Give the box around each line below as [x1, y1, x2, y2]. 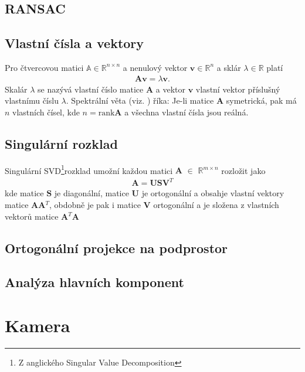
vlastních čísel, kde [12, 105, 80, 118]
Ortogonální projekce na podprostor [5, 238, 228, 257]
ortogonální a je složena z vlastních [153, 198, 279, 210]
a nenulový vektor [123, 61, 188, 73]
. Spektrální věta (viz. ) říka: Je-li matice [66, 94, 214, 107]
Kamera [5, 313, 70, 337]
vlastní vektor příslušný [195, 83, 280, 95]
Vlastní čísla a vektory [5, 34, 144, 52]
